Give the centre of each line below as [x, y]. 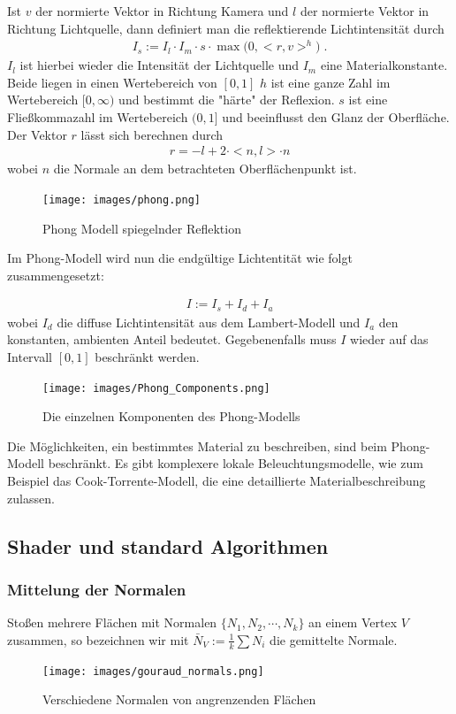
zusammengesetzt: [56, 275]
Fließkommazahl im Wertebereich [98, 117]
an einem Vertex [353, 622]
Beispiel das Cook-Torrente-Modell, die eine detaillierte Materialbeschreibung [217, 481]
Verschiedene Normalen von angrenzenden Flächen [179, 699]
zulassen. [31, 498]
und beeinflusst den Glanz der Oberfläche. [336, 117]
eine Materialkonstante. [384, 65]
